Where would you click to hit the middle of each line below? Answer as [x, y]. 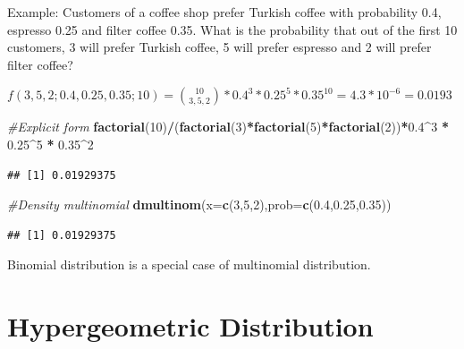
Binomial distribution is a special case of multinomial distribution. [189, 264]
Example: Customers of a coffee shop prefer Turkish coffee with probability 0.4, [224, 12]
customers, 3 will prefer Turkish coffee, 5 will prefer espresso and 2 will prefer [219, 47]
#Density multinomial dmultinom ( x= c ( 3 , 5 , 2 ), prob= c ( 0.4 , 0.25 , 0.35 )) [199, 204]
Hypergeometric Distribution [190, 326]
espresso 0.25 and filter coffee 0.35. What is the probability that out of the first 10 [232, 29]
